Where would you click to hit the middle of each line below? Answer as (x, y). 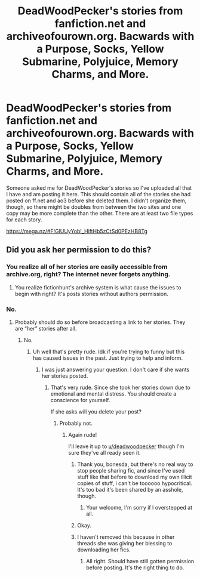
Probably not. (76, 423)
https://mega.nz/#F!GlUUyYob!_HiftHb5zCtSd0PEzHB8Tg (77, 231)
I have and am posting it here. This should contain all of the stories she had (99, 194)
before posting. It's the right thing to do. (135, 567)
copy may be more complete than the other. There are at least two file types (100, 213)
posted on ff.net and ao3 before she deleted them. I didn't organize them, (96, 200)
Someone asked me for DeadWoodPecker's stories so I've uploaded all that (99, 188)
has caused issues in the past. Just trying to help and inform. (108, 358)
